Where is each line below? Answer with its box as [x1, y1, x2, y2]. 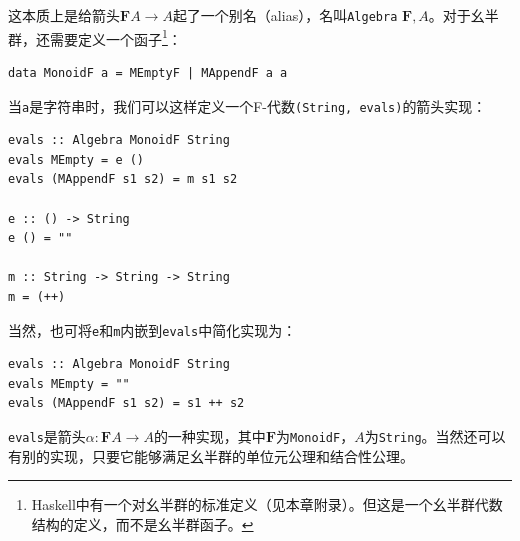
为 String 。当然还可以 [364, 425, 506, 446]
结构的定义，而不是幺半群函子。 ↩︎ [31, 513, 254, 534]
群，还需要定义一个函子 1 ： [8, 25, 182, 49]
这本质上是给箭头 [8, 5, 120, 25]
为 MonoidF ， [276, 425, 355, 446]
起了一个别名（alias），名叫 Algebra [172, 5, 398, 25]
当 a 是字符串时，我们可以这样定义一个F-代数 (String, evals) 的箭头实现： [8, 95, 487, 116]
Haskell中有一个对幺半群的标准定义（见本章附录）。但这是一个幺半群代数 [31, 494, 503, 515]
